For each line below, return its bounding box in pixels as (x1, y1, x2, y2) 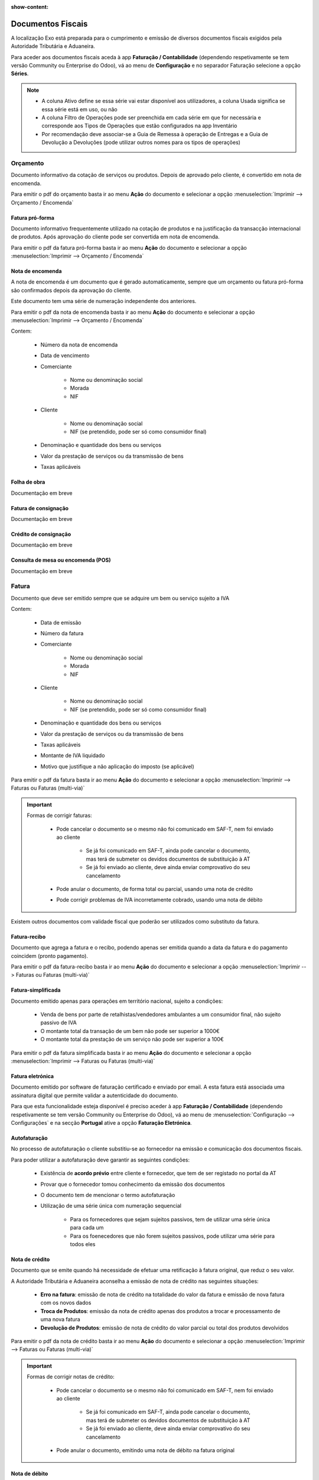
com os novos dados (40, 1299, 92, 1307)
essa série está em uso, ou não (41, 105, 118, 112)
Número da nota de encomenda (40, 341, 118, 348)
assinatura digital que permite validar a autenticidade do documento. (11, 1092, 178, 1099)
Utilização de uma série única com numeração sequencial (40, 1202, 181, 1209)
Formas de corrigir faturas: (27, 812, 92, 819)
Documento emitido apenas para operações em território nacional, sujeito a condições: (11, 998, 223, 1005)
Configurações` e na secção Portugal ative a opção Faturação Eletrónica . (11, 1119, 192, 1126)
